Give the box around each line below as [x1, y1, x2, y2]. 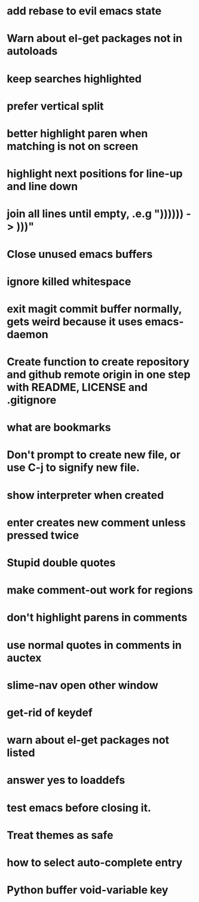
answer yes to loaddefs [7, 774, 125, 787]
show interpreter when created [7, 488, 164, 502]
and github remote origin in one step [7, 368, 191, 381]
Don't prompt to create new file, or [7, 448, 181, 462]
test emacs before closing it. [7, 801, 152, 814]
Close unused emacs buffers [7, 247, 153, 261]
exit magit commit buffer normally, [7, 302, 182, 315]
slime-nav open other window [7, 678, 159, 692]
